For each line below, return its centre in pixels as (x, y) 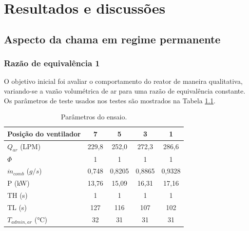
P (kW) (19, 183)
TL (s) (17, 207)
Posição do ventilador (44, 133)
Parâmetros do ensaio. (94, 117)
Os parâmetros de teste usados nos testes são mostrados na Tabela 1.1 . (110, 100)
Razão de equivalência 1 (52, 63)
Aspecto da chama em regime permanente (112, 39)
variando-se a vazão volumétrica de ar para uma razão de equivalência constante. (125, 90)
